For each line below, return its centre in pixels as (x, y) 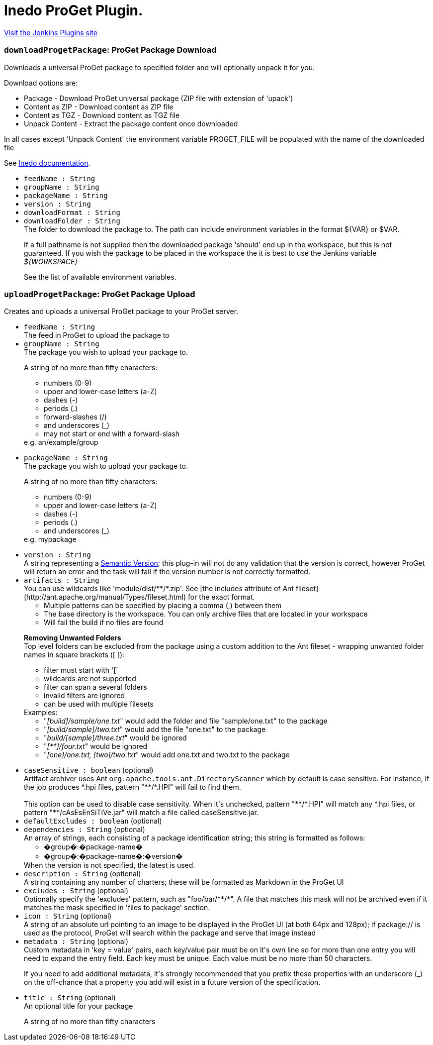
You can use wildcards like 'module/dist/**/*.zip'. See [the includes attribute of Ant (159, 589)
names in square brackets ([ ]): (74, 655)
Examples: (41, 713)
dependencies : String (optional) (85, 830)
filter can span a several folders (95, 687)
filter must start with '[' (81, 670)
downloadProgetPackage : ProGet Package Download (110, 50)
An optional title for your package (79, 1006)
